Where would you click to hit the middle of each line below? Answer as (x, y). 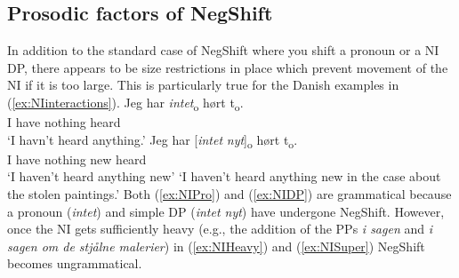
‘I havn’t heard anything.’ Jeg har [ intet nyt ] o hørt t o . (153, 140)
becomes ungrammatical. (75, 263)
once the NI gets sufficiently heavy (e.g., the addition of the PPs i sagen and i (220, 229)
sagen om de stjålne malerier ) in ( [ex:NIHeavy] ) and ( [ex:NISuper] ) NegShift (216, 246)
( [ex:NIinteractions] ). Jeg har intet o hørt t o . (125, 103)
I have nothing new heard (77, 159)
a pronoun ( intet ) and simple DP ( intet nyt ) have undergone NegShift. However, (226, 211)
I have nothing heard (64, 122)
